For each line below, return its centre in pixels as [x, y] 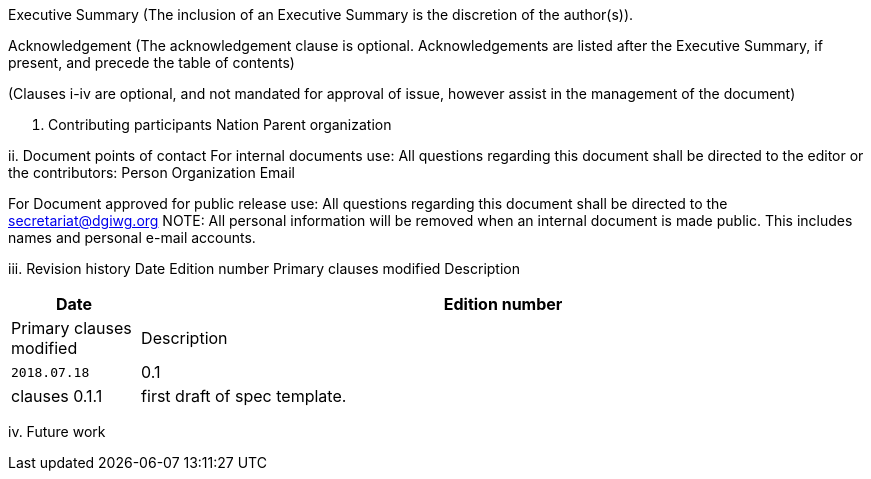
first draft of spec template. [244, 396]
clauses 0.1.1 [57, 396]
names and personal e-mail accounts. [132, 237]
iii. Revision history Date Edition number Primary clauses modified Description [264, 268]
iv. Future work [57, 431]
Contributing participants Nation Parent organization [220, 124]
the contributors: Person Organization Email [151, 172]
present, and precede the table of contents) [151, 62]
